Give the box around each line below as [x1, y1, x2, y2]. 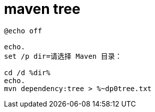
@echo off [4, 26, 42, 35]
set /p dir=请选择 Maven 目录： [4, 52, 122, 60]
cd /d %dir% [4, 68, 50, 77]
